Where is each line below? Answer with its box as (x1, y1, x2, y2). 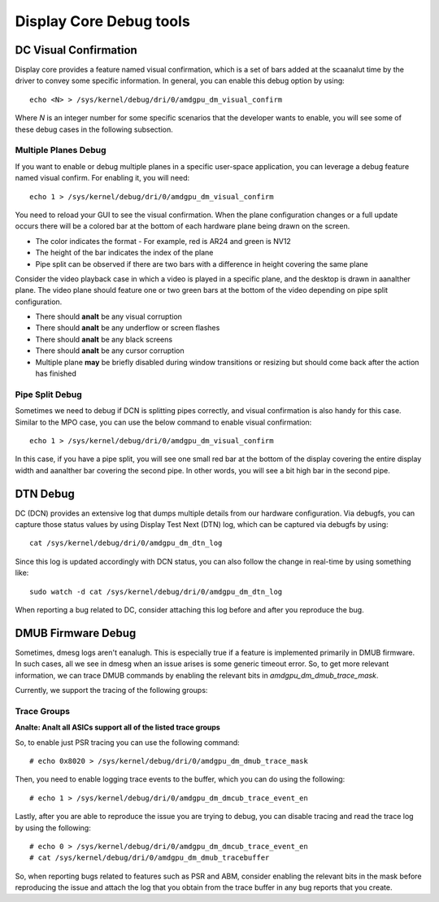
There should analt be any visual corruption (35, 312, 183, 321)
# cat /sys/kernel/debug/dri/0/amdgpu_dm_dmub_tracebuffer (29, 853, 270, 862)
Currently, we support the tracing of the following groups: (15, 686, 208, 695)
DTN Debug (15, 486, 75, 500)
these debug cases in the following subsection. (15, 124, 174, 134)
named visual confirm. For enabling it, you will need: (15, 173, 190, 183)
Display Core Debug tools (15, 12, 190, 30)
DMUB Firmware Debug (15, 626, 137, 640)
